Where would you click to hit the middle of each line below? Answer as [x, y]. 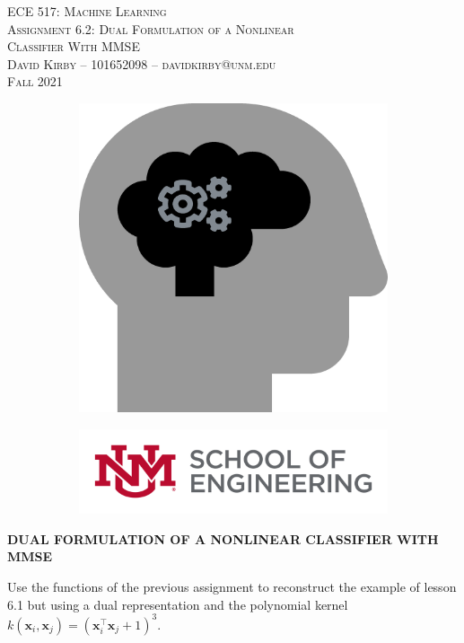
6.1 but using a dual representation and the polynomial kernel [178, 604]
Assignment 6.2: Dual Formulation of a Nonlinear [151, 28]
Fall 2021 [35, 81]
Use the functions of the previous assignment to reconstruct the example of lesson [232, 587]
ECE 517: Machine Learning [87, 11]
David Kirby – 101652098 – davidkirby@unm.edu [142, 63]
